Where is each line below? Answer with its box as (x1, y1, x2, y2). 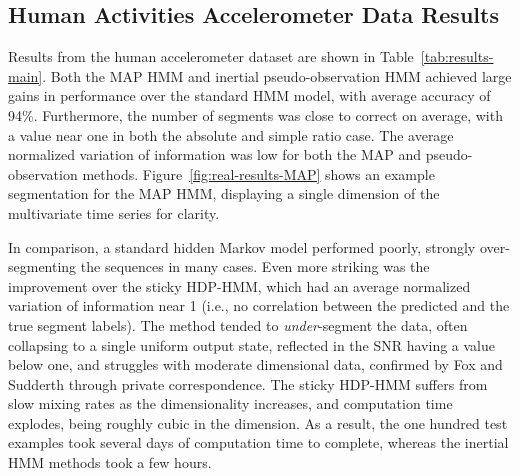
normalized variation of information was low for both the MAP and (8, 144, 422, 165)
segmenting (8, 256, 77, 277)
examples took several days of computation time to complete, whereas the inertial (8, 432, 509, 453)
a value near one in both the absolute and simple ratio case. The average (8, 124, 454, 145)
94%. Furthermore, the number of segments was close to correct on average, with (8, 104, 503, 125)
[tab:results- (420, 46, 494, 67)
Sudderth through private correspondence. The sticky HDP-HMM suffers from (8, 373, 488, 394)
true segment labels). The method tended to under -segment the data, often (8, 314, 468, 335)
